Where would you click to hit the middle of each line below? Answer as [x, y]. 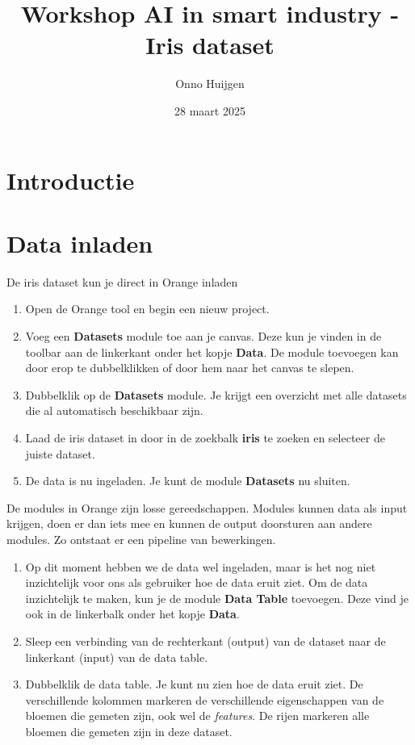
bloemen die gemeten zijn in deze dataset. [129, 731]
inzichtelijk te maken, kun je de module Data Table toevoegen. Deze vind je [217, 598]
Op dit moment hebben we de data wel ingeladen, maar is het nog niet [201, 566]
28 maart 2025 [210, 110]
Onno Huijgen [210, 84]
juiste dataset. [60, 453]
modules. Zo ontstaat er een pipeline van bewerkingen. [141, 539]
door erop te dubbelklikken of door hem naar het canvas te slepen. [190, 368]
